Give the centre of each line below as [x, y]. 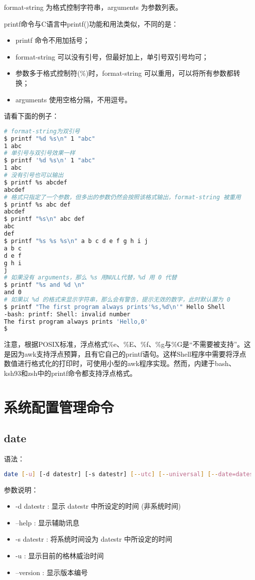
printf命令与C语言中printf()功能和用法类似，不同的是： [91, 23]
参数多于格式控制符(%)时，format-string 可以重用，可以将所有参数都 [124, 73]
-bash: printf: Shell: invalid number [67, 314]
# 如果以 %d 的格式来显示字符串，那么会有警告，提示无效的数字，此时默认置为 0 [117, 299]
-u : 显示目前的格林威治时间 [60, 556]
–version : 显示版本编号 [51, 572]
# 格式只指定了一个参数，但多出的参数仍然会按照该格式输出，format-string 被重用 [123, 197]
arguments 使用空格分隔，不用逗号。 [73, 99]
